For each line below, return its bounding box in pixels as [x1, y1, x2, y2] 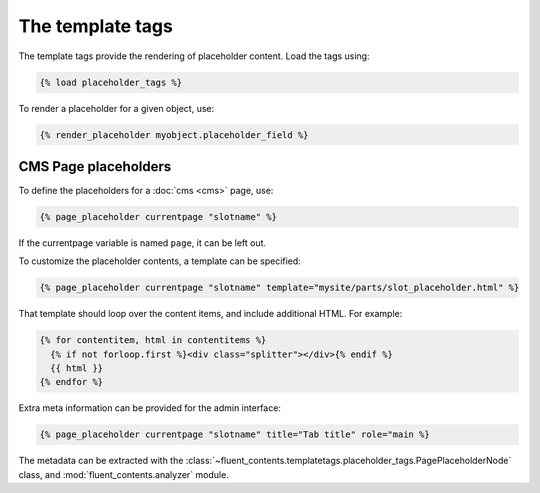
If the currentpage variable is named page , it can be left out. [18, 236, 267, 249]
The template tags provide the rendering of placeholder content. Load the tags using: [18, 50, 370, 62]
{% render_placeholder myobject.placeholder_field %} [39, 129, 309, 140]
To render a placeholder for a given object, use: [18, 102, 215, 114]
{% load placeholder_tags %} [39, 76, 183, 88]
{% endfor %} [39, 376, 104, 388]
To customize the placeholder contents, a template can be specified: [18, 255, 302, 267]
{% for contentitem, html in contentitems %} [39, 335, 267, 346]
